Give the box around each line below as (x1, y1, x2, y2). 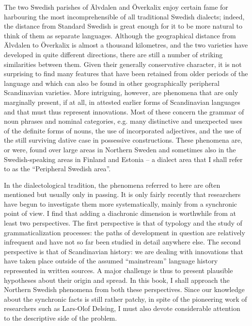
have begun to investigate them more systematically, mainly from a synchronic (4, 198, 237, 209)
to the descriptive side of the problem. (4, 313, 117, 323)
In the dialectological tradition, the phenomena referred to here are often (4, 179, 220, 190)
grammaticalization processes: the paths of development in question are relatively (4, 227, 245, 237)
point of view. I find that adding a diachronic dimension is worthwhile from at (4, 208, 236, 218)
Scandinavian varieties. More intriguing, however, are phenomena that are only (4, 87, 238, 98)
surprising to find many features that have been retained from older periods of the (4, 68, 248, 79)
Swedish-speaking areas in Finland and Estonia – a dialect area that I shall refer (4, 154, 243, 164)
